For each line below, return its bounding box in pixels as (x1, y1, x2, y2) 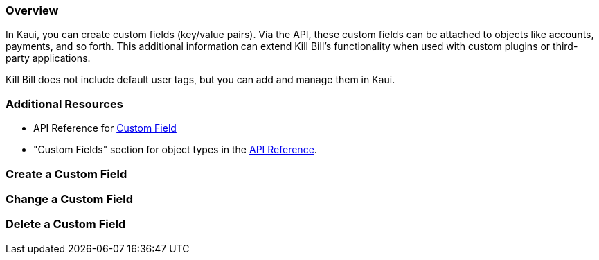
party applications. (6, 52, 91, 64)
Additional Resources (6, 96, 123, 111)
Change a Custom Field (6, 191, 133, 206)
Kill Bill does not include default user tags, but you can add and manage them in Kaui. (6, 73, 395, 86)
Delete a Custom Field (6, 217, 126, 232)
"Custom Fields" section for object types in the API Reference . (33, 144, 317, 156)
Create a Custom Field (6, 166, 127, 181)
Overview (6, 3, 59, 17)
